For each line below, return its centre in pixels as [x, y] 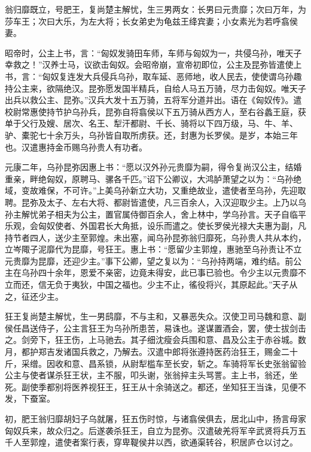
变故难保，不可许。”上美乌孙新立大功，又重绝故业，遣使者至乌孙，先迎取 [164, 190]
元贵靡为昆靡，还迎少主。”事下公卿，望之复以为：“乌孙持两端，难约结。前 [149, 260]
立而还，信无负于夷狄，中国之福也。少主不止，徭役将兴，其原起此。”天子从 [151, 284]
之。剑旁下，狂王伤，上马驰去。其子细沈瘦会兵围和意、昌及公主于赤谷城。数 [155, 340]
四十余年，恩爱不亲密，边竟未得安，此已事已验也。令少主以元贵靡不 [172, 272]
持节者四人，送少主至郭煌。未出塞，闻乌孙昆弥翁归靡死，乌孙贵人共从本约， [155, 237]
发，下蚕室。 [30, 398]
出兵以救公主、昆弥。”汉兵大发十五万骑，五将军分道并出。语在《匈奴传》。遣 [153, 100]
